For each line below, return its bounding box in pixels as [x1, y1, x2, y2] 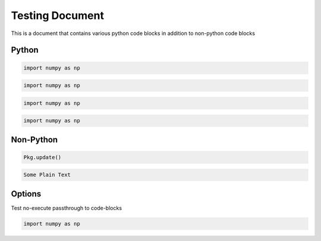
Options [11, 189, 42, 199]
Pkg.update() [23, 154, 62, 160]
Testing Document [11, 9, 104, 22]
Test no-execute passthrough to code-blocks [11, 204, 122, 211]
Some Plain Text [23, 172, 71, 178]
